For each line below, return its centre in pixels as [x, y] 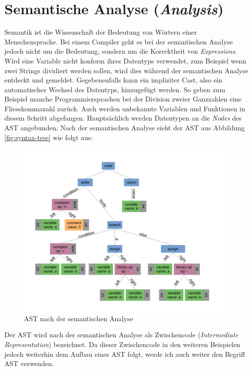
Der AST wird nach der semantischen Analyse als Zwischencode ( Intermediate [121, 335]
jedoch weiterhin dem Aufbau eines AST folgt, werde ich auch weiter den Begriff [125, 354]
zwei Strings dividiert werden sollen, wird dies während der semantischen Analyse [126, 70]
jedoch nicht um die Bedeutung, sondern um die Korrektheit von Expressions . [121, 51]
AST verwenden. [29, 363]
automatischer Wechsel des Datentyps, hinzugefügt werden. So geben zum [115, 89]
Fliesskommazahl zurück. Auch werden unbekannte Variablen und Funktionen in [125, 108]
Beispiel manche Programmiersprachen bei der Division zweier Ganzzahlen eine [123, 99]
